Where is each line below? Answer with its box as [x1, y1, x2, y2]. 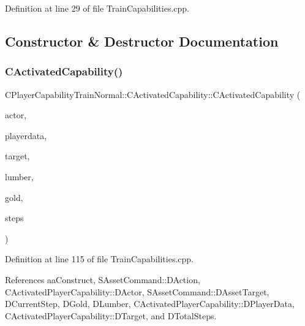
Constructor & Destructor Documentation [5, 31, 279, 50]
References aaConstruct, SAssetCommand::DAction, [5, 273, 200, 286]
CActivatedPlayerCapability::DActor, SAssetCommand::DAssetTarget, [5, 285, 269, 298]
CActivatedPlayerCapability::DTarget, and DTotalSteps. [5, 309, 217, 322]
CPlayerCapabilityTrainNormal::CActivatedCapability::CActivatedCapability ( [5, 88, 301, 100]
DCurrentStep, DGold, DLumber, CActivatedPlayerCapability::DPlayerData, [5, 297, 295, 310]
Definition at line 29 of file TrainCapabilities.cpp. [5, 2, 189, 14]
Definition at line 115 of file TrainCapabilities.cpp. [5, 252, 194, 265]
